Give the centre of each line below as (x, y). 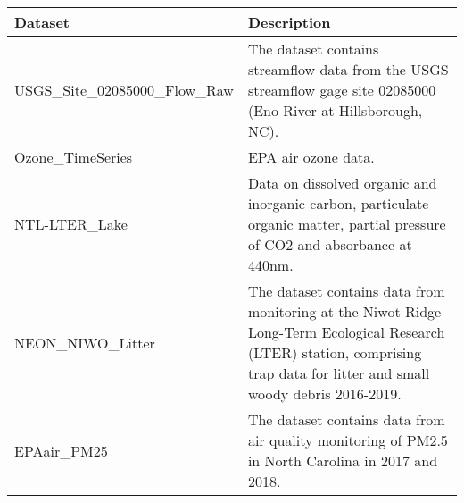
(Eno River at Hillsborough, (335, 110)
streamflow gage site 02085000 (342, 90)
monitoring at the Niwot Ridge (344, 311)
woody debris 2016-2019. (324, 394)
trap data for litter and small (339, 373)
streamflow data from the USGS (348, 69)
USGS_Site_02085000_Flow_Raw (124, 90)
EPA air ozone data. (311, 157)
